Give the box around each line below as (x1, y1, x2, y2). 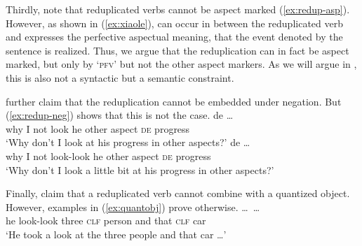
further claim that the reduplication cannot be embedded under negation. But (6, 94, 342, 108)
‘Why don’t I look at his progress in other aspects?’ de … (6, 135, 250, 150)
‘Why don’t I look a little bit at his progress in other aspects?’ (6, 162, 274, 177)
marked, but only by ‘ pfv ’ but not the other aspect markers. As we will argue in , (6, 57, 357, 71)
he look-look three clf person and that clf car (6, 213, 206, 228)
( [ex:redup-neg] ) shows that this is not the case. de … (6, 108, 234, 122)
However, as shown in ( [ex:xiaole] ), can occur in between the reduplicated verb (6, 15, 343, 30)
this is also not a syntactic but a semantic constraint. (6, 70, 234, 85)
